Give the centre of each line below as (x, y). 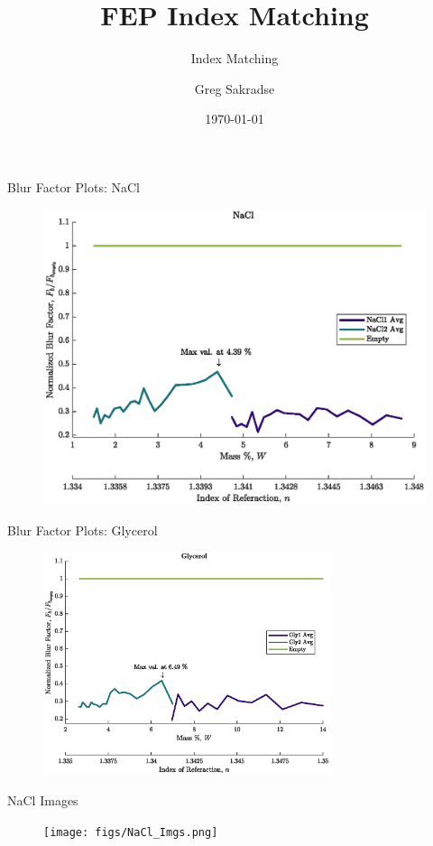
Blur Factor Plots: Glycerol (83, 530)
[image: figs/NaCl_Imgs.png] (131, 832)
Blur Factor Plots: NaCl (74, 186)
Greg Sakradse (235, 88)
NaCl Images (43, 800)
